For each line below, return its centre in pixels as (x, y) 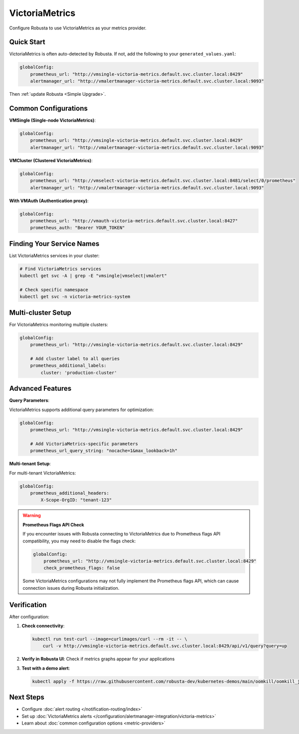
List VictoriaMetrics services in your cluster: (54, 255)
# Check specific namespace (54, 290)
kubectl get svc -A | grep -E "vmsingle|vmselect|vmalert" (93, 276)
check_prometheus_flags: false (82, 568)
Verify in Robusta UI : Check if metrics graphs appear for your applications (98, 659)
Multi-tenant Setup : (30, 464)
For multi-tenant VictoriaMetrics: (43, 473)
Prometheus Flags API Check (53, 524)
